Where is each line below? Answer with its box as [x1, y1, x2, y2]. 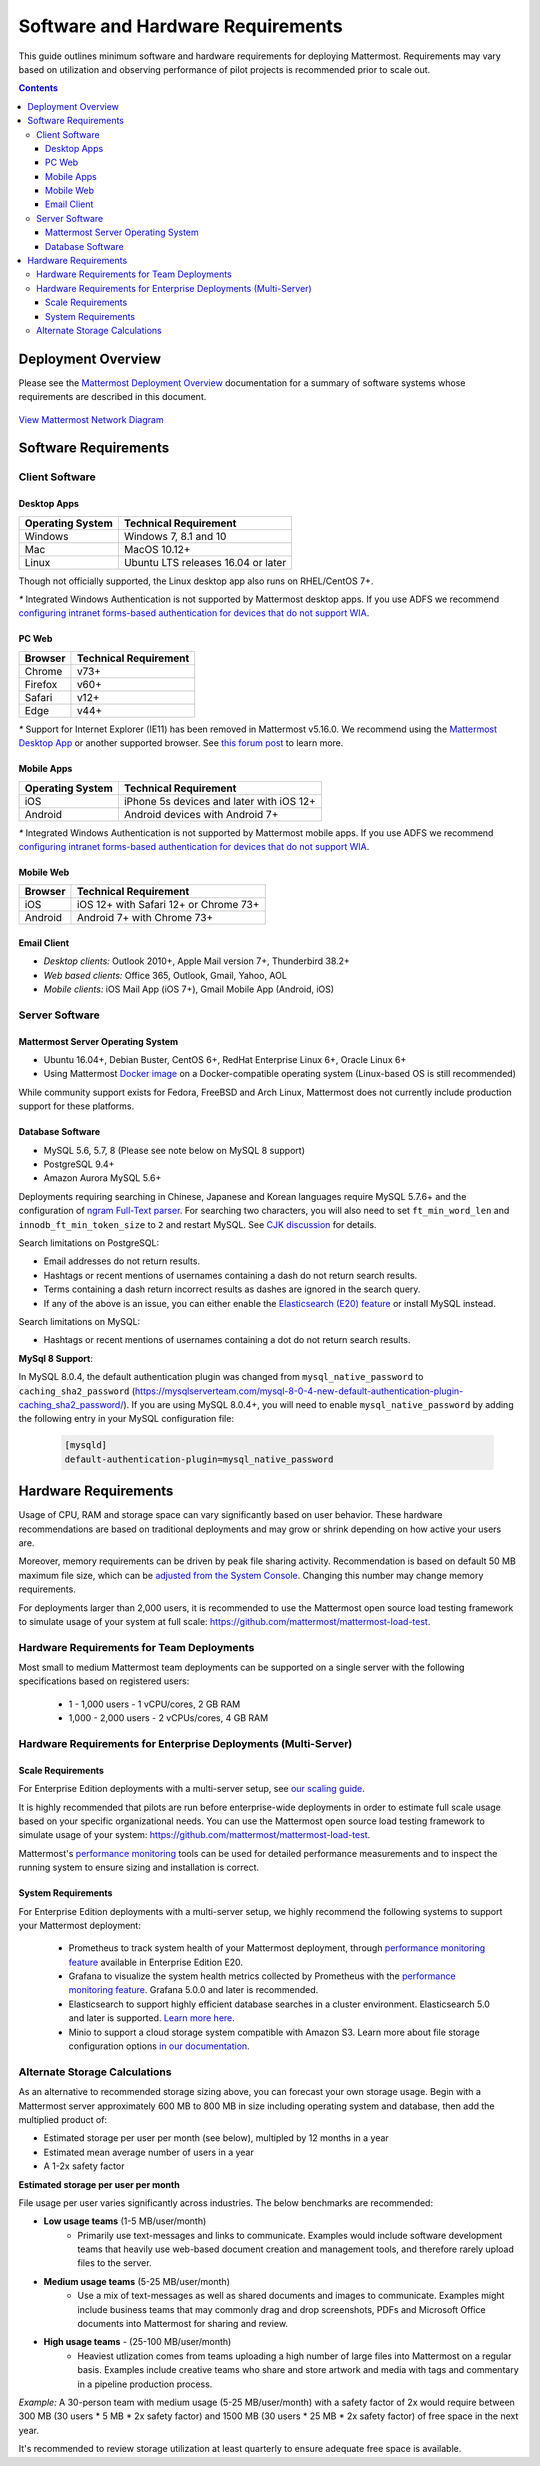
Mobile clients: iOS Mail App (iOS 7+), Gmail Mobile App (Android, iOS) [43, 983, 335, 995]
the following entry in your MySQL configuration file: [18, 1413, 235, 1425]
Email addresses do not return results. [43, 1255, 200, 1267]
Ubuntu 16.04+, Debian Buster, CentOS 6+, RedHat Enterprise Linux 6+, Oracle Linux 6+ [43, 1054, 407, 1066]
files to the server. [77, 2257, 152, 2269]
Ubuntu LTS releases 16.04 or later [123, 555, 287, 569]
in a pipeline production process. [77, 2378, 213, 2390]
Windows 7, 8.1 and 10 [123, 529, 227, 543]
